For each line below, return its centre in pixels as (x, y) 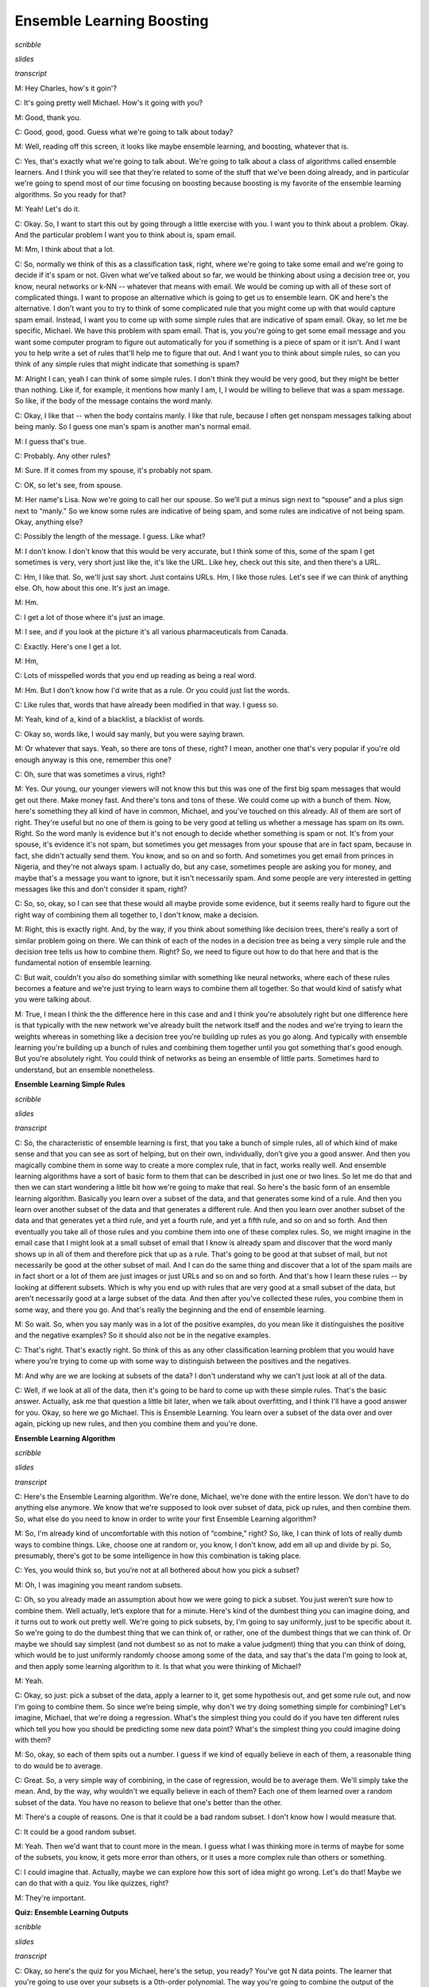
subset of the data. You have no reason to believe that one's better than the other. (149, 1802)
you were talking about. (53, 999)
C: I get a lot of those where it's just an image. (90, 617)
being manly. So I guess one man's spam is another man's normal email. (133, 427)
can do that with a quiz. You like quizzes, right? (92, 1883)
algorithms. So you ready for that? (70, 194)
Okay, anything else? (49, 522)
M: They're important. (50, 1898)
